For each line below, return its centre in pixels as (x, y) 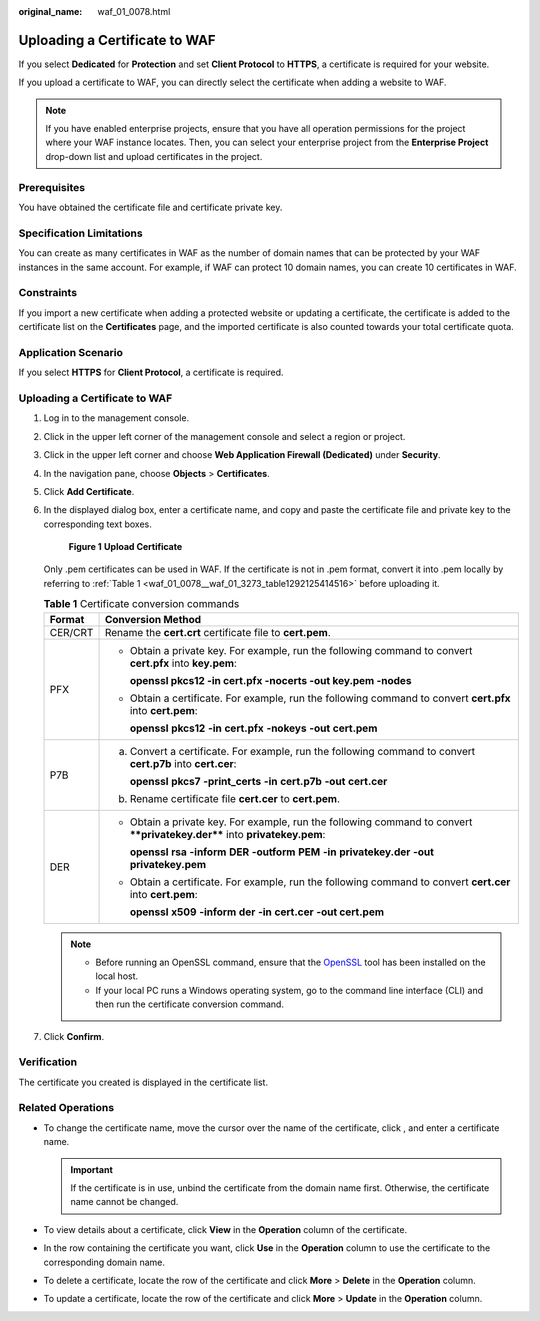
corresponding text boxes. (97, 524)
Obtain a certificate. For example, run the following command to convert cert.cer (320, 882)
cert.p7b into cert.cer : (183, 763)
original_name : (50, 11)
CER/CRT (71, 632)
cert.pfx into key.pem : (183, 663)
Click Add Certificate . (89, 491)
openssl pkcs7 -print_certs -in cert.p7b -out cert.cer (258, 781)
